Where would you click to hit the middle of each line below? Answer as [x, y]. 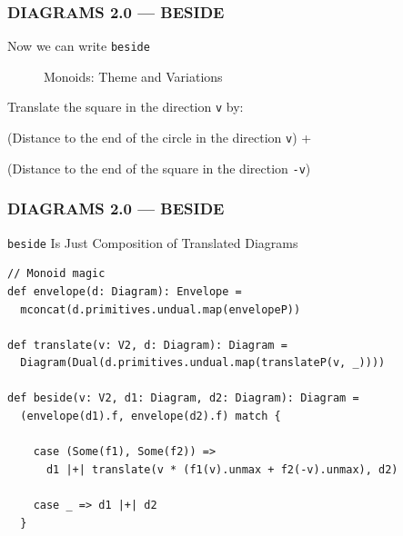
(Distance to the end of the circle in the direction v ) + [160, 138]
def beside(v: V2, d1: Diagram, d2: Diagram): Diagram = [183, 398]
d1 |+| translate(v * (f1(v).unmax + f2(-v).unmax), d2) [222, 469]
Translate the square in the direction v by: [126, 107]
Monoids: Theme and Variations [133, 76]
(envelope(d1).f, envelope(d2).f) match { [151, 417]
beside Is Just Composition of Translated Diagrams [153, 242]
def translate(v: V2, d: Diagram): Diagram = [147, 345]
